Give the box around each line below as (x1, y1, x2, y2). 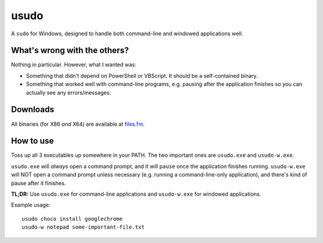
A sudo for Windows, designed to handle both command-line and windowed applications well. (11, 30, 243, 37)
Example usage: (11, 201, 51, 209)
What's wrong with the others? (11, 45, 129, 56)
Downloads (11, 105, 54, 115)
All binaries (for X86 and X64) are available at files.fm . (11, 120, 145, 127)
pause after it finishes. (11, 180, 66, 187)
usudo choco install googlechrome (22, 215, 123, 222)
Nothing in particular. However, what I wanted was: (11, 61, 137, 68)
